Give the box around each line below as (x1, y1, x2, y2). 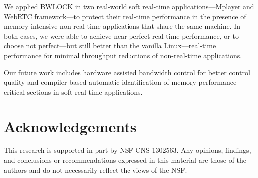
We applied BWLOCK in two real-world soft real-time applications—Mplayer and (4, 1, 254, 11)
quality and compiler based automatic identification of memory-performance (4, 77, 237, 87)
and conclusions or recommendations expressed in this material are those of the (4, 155, 247, 165)
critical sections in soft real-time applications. (4, 86, 143, 97)
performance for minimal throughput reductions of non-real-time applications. (4, 50, 242, 60)
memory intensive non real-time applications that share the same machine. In (4, 21, 241, 31)
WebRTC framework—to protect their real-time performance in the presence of (4, 11, 246, 21)
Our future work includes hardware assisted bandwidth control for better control (4, 67, 250, 77)
